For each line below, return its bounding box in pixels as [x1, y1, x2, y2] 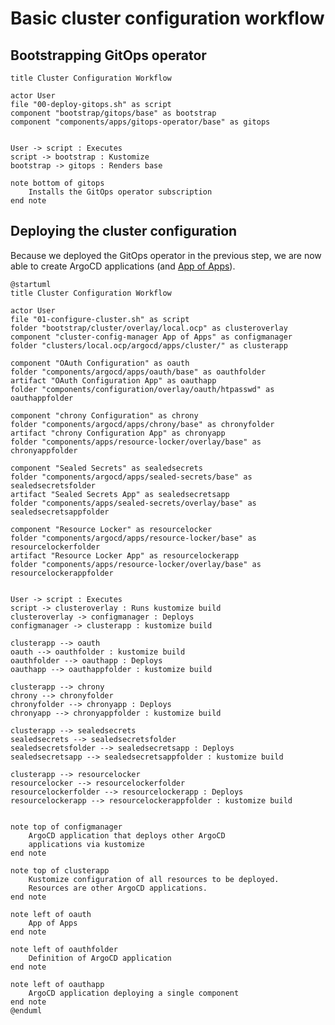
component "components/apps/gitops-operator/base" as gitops [10, 117, 271, 127]
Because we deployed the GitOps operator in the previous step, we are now [10, 249, 322, 261]
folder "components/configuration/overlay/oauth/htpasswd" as [10, 384, 275, 394]
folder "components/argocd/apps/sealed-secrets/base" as [10, 472, 253, 482]
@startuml [10, 279, 52, 289]
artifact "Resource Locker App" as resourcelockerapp [10, 550, 240, 561]
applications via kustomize [28, 839, 145, 849]
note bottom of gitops [10, 178, 105, 188]
